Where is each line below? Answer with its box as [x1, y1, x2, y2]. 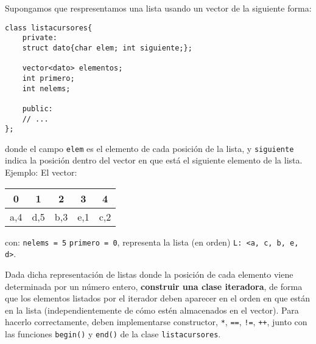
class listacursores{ [5, 23, 93, 32]
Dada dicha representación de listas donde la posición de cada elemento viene [5, 267, 293, 280]
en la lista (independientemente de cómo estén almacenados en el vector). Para [5, 303, 299, 316]
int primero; [22, 74, 75, 83]
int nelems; [22, 84, 71, 93]
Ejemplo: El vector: [5, 166, 77, 179]
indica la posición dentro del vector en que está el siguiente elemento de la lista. [5, 154, 303, 167]
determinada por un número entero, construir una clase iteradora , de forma [5, 280, 303, 292]
